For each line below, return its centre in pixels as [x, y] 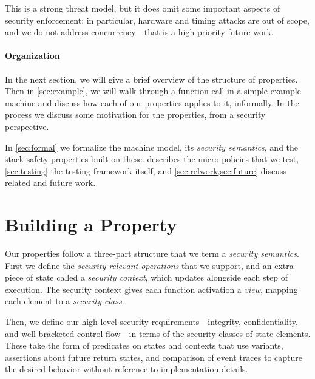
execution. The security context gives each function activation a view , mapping [151, 289]
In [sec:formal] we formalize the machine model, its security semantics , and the [152, 147]
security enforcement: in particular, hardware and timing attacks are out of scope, [157, 20]
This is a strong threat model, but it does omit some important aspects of [143, 8]
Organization [32, 56]
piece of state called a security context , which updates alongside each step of [146, 277]
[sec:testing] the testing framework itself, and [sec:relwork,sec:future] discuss [146, 170]
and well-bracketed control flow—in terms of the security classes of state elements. [158, 333]
